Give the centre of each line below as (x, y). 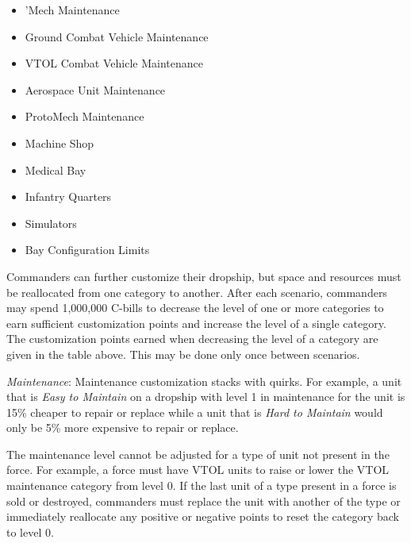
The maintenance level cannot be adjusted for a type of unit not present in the (198, 454)
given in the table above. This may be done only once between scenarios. (183, 354)
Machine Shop (60, 142)
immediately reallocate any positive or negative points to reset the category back (203, 516)
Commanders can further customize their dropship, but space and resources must (204, 276)
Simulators (51, 223)
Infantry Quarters (68, 196)
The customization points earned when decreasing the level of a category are (192, 339)
